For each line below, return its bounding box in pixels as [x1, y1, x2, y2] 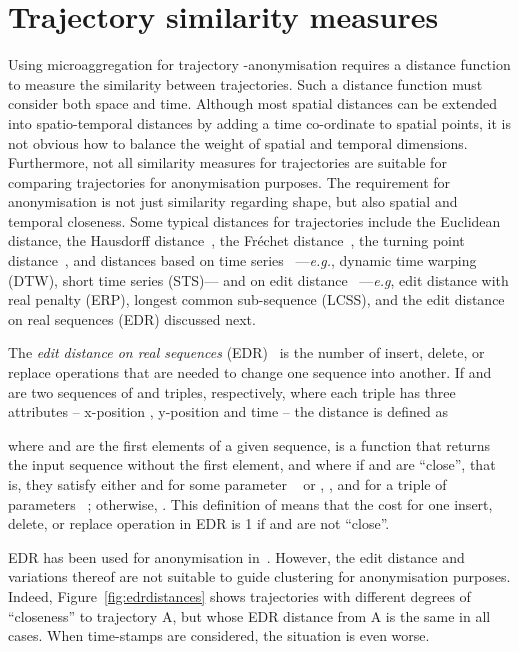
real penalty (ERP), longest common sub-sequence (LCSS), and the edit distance [8, 289, 505, 310]
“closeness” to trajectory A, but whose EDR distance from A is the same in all [8, 605, 491, 626]
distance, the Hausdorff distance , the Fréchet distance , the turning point [8, 230, 465, 251]
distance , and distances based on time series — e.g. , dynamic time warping [8, 250, 477, 271]
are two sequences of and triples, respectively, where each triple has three [8, 381, 456, 402]
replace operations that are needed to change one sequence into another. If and [8, 362, 492, 383]
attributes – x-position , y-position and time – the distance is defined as [8, 401, 448, 422]
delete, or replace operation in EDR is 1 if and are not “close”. [8, 513, 390, 534]
